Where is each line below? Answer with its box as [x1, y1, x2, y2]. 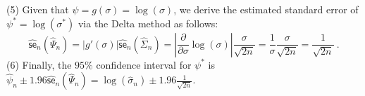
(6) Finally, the [6, 57, 72, 71]
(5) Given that [6, 2, 69, 16]
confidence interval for [96, 57, 192, 71]
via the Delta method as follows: [78, 15, 218, 30]
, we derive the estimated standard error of [173, 2, 359, 16]
